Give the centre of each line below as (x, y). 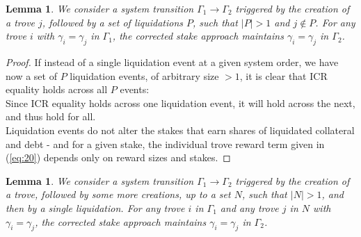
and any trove (249, 207)
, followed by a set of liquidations (113, 22)
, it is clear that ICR (283, 75)
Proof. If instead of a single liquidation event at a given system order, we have (172, 62)
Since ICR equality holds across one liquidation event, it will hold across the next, (180, 103)
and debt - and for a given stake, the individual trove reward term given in (165, 144)
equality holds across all (57, 89)
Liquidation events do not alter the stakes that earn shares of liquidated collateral (180, 130)
